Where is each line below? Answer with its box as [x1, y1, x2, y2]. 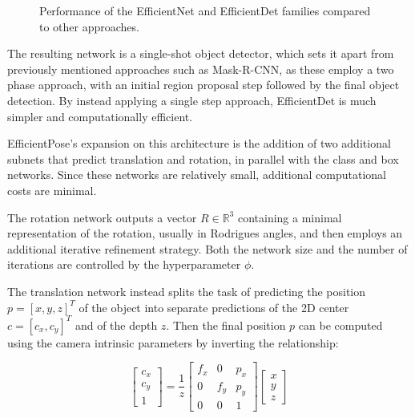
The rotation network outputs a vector [7, 209, 197, 225]
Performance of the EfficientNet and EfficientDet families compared [39, 2, 371, 18]
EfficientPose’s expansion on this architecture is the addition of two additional [7, 135, 391, 152]
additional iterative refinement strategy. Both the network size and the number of [7, 240, 408, 257]
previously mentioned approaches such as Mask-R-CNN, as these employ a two [7, 60, 394, 77]
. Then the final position [166, 316, 286, 333]
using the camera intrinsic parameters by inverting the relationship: [7, 334, 339, 351]
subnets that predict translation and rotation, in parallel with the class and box [7, 150, 399, 167]
